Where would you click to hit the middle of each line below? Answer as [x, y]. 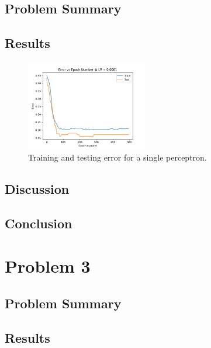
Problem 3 [48, 266]
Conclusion [39, 223]
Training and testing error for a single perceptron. [117, 157]
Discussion [37, 189]
